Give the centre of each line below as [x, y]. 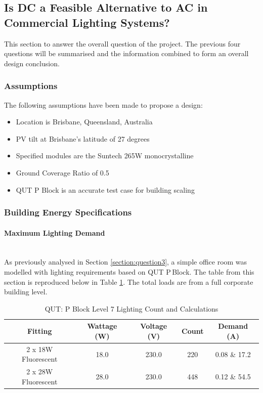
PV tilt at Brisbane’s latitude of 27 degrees [83, 138]
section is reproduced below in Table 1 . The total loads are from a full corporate [129, 281]
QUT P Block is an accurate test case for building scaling [105, 189]
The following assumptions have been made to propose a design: [103, 104]
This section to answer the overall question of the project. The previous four [122, 43]
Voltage [154, 326]
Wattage [102, 326]
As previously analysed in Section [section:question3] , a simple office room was [126, 262]
